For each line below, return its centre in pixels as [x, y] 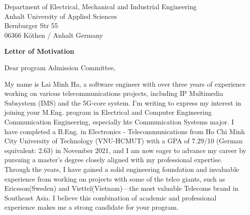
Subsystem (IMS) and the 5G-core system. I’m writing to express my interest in [123, 102]
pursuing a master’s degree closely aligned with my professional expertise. [114, 160]
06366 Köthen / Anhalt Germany [54, 35]
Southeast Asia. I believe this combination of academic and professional [110, 197]
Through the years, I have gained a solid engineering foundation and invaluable [122, 169]
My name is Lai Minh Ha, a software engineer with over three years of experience [125, 84]
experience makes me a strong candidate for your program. [92, 207]
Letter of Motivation [39, 51]
